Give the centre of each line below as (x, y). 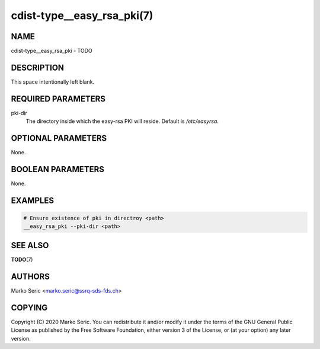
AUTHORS (31, 276)
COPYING (29, 308)
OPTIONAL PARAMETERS (59, 139)
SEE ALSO (30, 245)
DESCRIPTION (38, 67)
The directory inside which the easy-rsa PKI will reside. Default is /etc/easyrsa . (122, 121)
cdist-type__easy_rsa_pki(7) (82, 15)
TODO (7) (22, 259)
